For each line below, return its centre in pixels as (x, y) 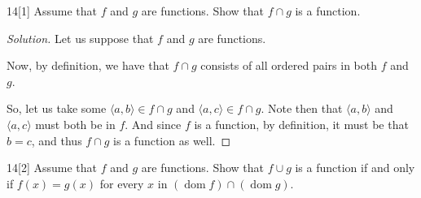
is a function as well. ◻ (172, 140)
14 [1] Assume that (52, 11)
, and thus (57, 140)
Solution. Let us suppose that (80, 38)
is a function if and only (355, 168)
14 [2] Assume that (52, 168)
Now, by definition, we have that (88, 65)
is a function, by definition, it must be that (301, 124)
